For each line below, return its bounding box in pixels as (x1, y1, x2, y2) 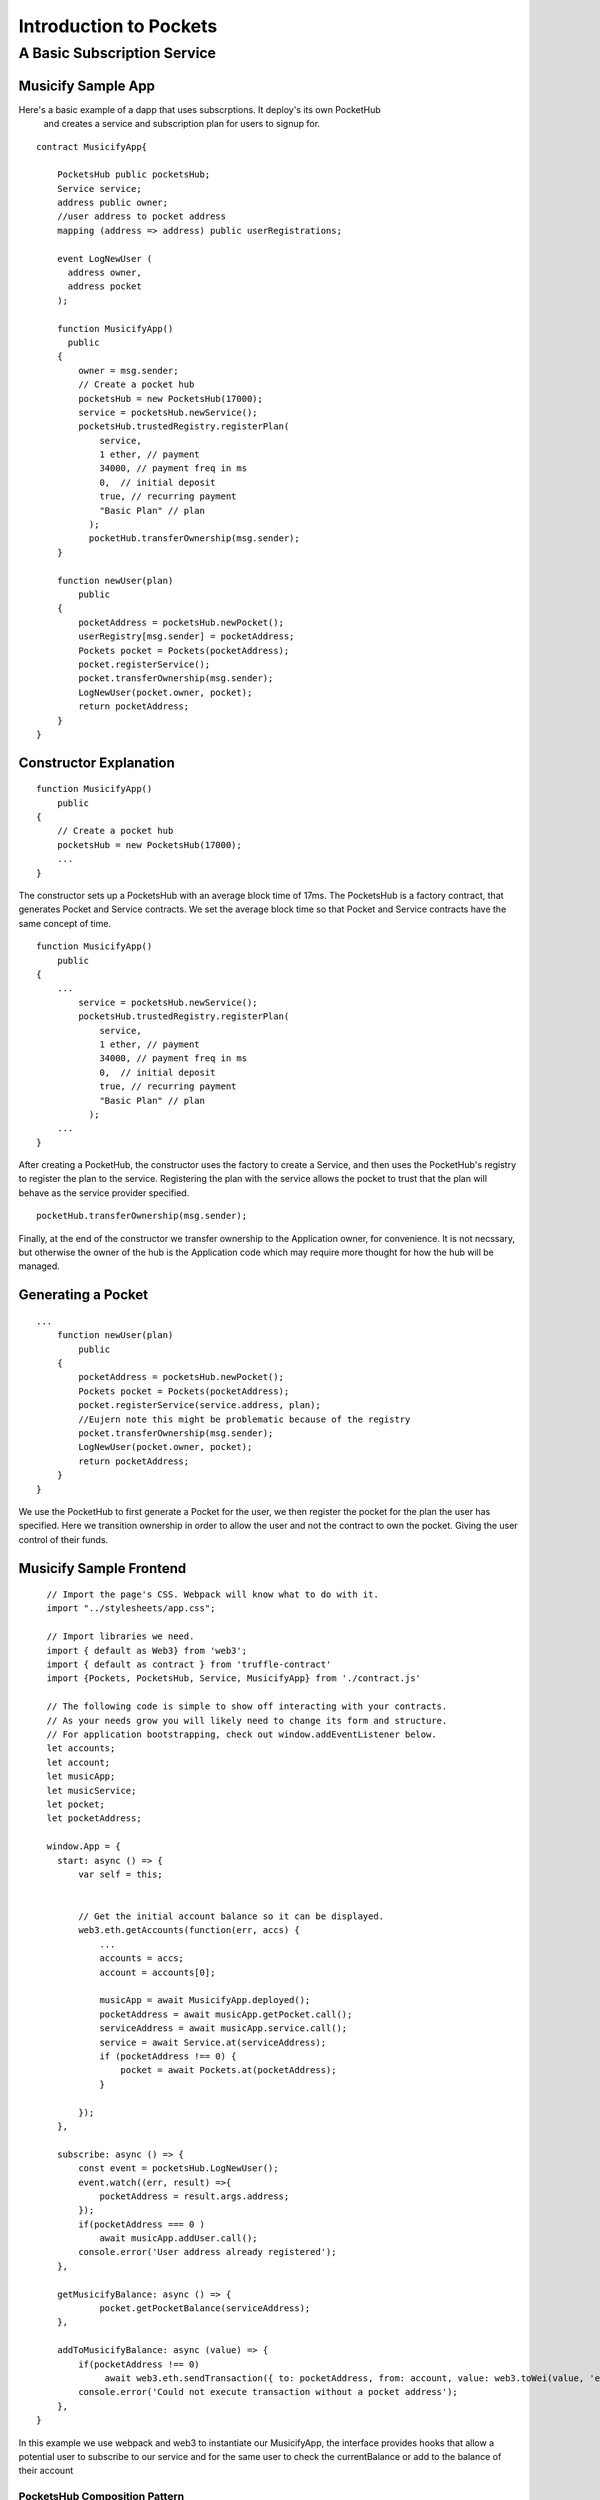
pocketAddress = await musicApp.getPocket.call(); (99, 2008, 353, 2020)
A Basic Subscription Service (18, 44, 217, 62)
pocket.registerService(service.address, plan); (78, 1400, 322, 1411)
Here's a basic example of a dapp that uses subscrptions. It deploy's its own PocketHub (18, 103, 382, 115)
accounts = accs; (99, 1953, 185, 1964)
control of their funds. (18, 1533, 109, 1545)
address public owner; (56, 197, 169, 209)
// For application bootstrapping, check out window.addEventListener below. (46, 1729, 437, 1740)
